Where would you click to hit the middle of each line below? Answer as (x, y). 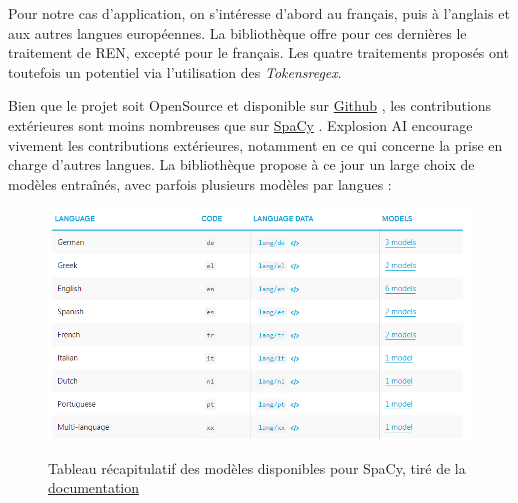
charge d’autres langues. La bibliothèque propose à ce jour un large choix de (241, 164)
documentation (94, 487)
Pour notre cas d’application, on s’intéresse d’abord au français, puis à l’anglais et (259, 13)
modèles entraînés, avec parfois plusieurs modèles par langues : (200, 183)
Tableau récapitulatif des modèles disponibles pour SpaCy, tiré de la (257, 467)
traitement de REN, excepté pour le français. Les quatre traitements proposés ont (258, 52)
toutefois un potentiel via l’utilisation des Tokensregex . (175, 71)
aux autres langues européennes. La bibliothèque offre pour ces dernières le (237, 32)
